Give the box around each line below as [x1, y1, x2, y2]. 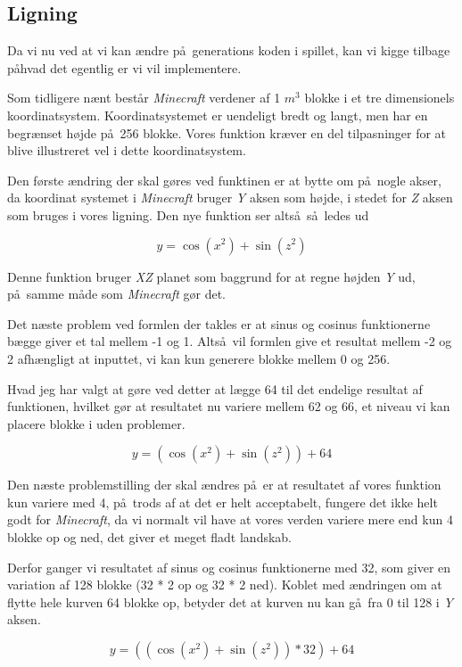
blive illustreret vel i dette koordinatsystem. [7, 141, 246, 160]
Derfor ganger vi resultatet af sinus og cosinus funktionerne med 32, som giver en [7, 557, 451, 576]
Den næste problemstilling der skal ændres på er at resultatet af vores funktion [7, 475, 441, 494]
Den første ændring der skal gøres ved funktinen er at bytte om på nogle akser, [7, 170, 441, 189]
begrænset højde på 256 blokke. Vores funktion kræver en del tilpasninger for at [7, 123, 447, 142]
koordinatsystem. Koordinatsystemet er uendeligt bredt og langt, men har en [7, 105, 428, 124]
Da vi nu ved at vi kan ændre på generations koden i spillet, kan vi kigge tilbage [7, 41, 450, 60]
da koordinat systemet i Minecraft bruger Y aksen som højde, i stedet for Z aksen [7, 188, 453, 207]
